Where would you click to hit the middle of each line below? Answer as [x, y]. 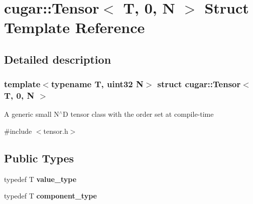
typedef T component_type [50, 196]
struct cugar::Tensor [199, 84]
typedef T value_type [40, 179]
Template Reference [75, 27]
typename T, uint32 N [97, 84]
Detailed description [58, 59]
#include [18, 131]
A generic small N [32, 114]
